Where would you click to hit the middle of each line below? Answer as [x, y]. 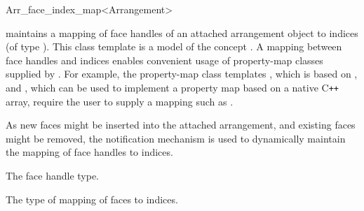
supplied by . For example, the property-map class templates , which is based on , [182, 74]
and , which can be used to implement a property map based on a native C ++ [172, 87]
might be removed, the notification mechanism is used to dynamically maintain [176, 138]
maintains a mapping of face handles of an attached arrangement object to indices [182, 32]
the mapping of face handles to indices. [89, 152]
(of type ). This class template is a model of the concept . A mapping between [174, 46]
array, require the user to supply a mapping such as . [120, 101]
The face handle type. [52, 175]
